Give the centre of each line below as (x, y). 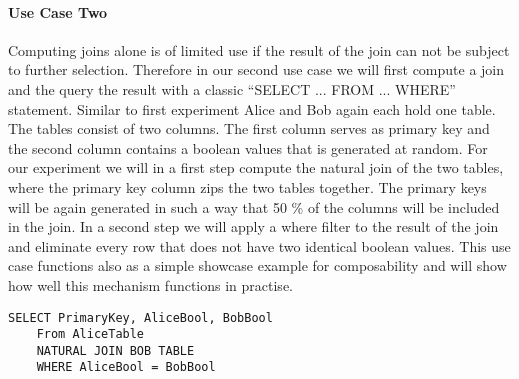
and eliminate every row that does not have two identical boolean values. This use (259, 245)
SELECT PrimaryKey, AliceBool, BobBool (140, 317)
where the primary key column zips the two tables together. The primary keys (247, 186)
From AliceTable (90, 334)
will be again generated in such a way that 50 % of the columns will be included (254, 206)
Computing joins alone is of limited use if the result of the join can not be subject (259, 49)
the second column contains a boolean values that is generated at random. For (248, 147)
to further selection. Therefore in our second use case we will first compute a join (256, 69)
